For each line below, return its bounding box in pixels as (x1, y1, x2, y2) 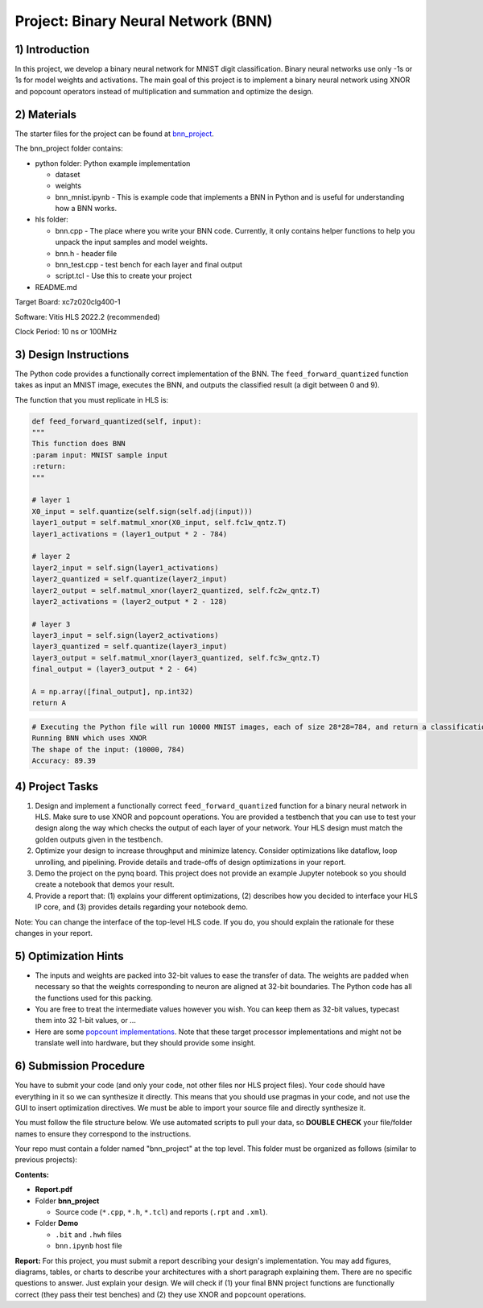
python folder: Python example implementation (35, 158, 191, 168)
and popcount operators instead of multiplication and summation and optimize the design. (14, 86, 314, 96)
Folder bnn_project (35, 1196, 100, 1206)
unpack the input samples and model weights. (55, 238, 208, 247)
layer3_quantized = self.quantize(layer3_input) (31, 642, 228, 652)
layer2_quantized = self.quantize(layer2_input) (31, 574, 228, 584)
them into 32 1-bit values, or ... (35, 1016, 136, 1025)
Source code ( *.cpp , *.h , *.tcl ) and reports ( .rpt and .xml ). (55, 1207, 268, 1217)
